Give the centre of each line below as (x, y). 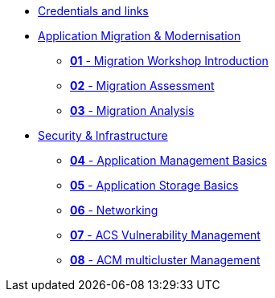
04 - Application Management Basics (169, 160)
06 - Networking (114, 210)
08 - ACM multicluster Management (165, 260)
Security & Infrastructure (103, 135)
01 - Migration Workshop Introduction (169, 61)
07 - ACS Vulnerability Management (165, 235)
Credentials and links (93, 11)
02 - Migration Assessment (142, 86)
